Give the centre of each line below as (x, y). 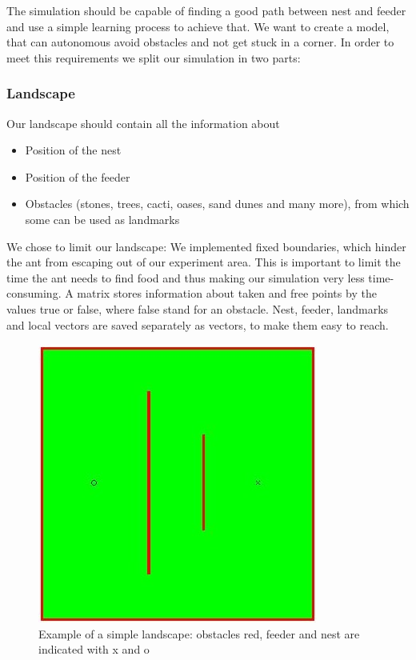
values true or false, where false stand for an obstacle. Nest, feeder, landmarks (198, 308)
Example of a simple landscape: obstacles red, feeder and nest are (199, 633)
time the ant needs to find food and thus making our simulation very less (186, 277)
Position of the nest (73, 150)
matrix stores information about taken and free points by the (227, 293)
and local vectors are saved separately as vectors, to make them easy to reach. (198, 324)
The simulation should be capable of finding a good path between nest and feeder (206, 10)
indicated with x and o (94, 649)
